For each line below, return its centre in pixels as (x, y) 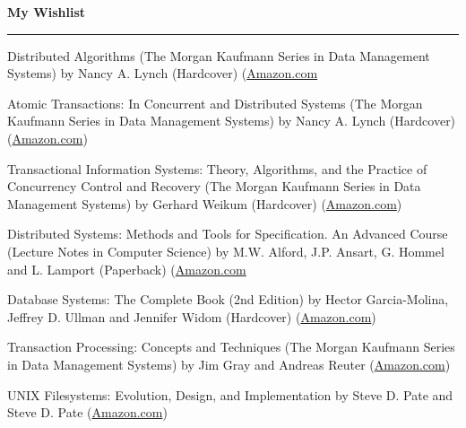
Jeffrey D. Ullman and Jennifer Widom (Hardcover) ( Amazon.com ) (192, 316)
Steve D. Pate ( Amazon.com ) (87, 412)
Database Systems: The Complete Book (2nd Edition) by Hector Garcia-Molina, (228, 299)
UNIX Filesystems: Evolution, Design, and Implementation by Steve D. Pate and (230, 394)
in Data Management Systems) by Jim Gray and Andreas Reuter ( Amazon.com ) (229, 364)
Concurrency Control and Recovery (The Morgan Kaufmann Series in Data (214, 186)
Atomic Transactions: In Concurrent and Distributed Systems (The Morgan (215, 103)
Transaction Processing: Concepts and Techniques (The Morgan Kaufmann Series (231, 347)
